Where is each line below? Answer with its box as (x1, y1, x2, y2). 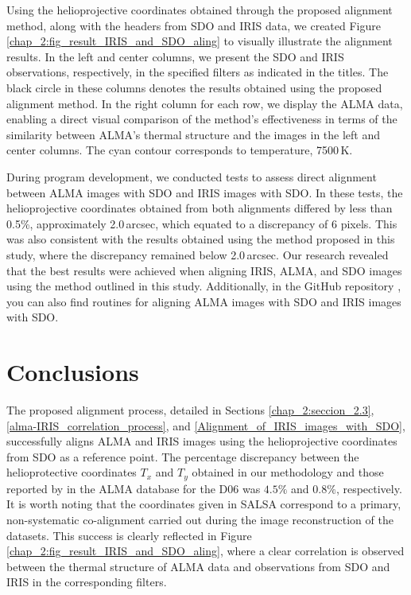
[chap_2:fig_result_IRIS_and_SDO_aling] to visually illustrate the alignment (6, 33, 393, 49)
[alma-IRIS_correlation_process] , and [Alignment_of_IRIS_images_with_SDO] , (6, 417, 405, 434)
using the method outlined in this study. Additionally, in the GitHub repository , (6, 278, 401, 294)
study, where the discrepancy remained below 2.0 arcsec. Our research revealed (6, 246, 389, 262)
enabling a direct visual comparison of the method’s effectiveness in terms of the (6, 111, 397, 127)
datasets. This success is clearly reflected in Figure (6, 527, 252, 543)
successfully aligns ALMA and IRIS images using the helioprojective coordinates (6, 433, 397, 449)
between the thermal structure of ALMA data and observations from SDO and (6, 558, 390, 574)
